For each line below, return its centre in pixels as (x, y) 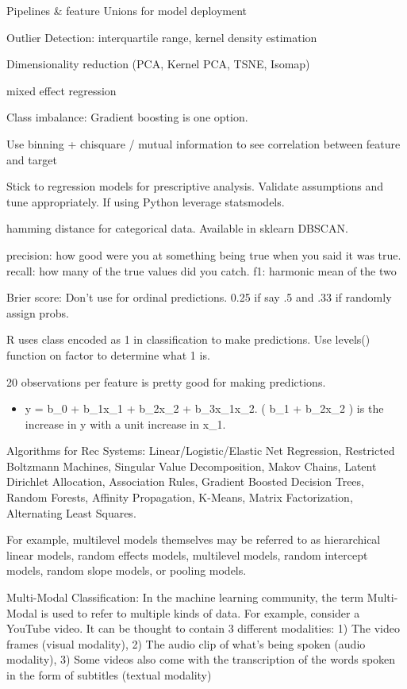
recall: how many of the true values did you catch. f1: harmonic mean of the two (202, 270)
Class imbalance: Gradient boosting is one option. (127, 117)
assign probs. (38, 312)
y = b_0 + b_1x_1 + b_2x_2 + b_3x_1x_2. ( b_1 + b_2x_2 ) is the (204, 408)
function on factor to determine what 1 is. (108, 354)
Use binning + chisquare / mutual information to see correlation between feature (203, 143)
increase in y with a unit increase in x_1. (125, 423)
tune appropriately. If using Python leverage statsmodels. (146, 201)
